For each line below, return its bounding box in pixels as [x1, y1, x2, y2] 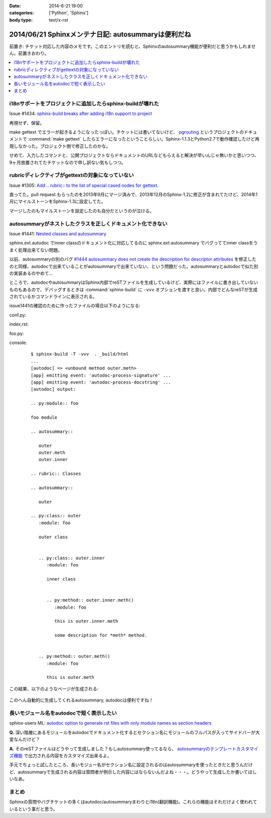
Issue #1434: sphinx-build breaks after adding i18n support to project [9, 110, 153, 116]
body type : [9, 17, 33, 23]
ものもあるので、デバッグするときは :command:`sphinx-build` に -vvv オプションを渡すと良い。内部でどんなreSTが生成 [9, 286, 258, 292]
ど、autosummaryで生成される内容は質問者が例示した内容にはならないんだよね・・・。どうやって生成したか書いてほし [9, 769, 257, 775]
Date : [9, 3, 21, 9]
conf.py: [9, 312, 27, 318]
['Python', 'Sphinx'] [49, 10, 89, 16]
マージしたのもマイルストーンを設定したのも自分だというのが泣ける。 [9, 207, 155, 213]
